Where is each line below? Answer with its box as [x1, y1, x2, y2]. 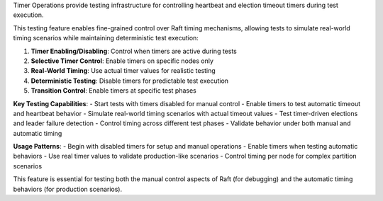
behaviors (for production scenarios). [13, 185, 123, 193]
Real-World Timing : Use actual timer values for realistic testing [30, 67, 216, 75]
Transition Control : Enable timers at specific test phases [30, 86, 196, 95]
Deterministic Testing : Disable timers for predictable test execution [30, 76, 229, 85]
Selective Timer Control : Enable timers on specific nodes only [30, 57, 214, 65]
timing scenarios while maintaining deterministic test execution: [13, 34, 199, 42]
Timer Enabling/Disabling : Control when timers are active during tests [30, 47, 237, 55]
